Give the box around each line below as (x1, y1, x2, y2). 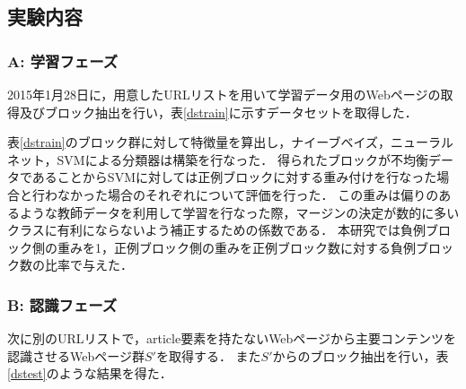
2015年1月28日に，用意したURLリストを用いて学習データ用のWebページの (7, 85, 441, 103)
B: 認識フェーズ (7, 293, 118, 316)
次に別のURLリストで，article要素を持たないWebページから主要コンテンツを (7, 329, 457, 348)
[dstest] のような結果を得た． (7, 364, 172, 383)
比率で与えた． (44, 255, 133, 274)
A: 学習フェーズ (7, 49, 119, 72)
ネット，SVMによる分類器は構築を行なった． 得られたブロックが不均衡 (7, 150, 428, 169)
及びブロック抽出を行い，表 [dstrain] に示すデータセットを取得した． (19, 102, 418, 121)
